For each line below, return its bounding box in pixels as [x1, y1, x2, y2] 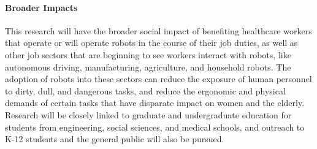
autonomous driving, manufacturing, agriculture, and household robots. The [5, 60, 291, 73]
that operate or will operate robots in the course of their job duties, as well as [5, 36, 298, 49]
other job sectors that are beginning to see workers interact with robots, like [5, 48, 291, 61]
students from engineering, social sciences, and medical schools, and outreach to [5, 120, 305, 133]
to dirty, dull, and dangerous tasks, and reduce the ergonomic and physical [5, 84, 286, 97]
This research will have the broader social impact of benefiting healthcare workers [5, 24, 312, 37]
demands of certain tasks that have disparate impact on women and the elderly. [5, 96, 305, 109]
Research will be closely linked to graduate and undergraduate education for [5, 108, 292, 121]
